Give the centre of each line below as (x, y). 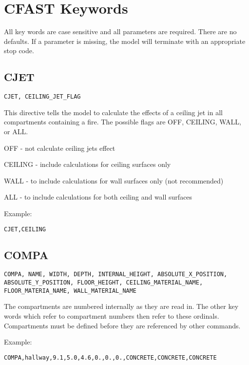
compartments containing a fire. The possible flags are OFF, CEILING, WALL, (123, 122)
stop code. (19, 51)
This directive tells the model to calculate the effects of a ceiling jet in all (113, 112)
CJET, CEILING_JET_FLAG (42, 97)
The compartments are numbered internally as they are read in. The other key (121, 306)
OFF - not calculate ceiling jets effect (60, 148)
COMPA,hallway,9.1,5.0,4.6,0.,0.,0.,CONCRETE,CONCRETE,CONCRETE (110, 357)
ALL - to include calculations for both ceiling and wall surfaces (98, 197)
